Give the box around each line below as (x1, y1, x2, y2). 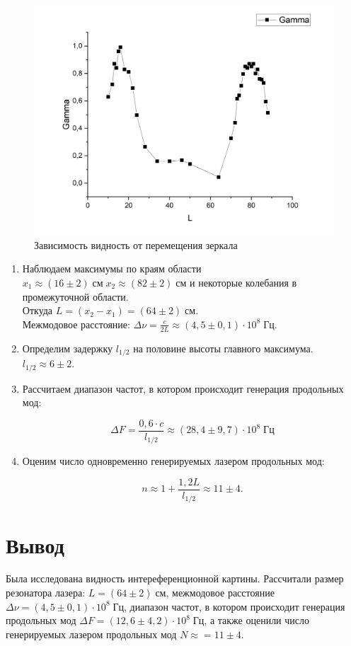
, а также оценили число (204, 613, 310, 628)
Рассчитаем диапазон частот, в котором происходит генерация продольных (22, 381, 344, 396)
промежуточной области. (22, 289, 129, 304)
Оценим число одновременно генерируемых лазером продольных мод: (22, 454, 325, 468)
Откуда (22, 303, 53, 318)
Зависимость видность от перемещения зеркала (34, 237, 238, 252)
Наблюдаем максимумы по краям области (22, 261, 202, 276)
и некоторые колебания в (190, 275, 297, 289)
